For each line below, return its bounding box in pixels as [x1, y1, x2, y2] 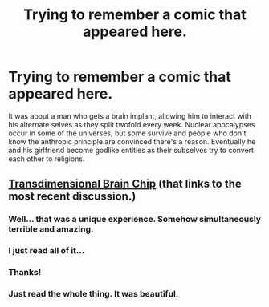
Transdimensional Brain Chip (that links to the [8, 177, 243, 191]
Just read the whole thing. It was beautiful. [8, 289, 179, 300]
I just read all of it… [8, 245, 85, 257]
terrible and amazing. [8, 224, 94, 235]
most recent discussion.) [8, 190, 137, 204]
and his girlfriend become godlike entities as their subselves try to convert [8, 145, 255, 155]
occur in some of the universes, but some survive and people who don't [8, 128, 247, 138]
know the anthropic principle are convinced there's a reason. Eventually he [8, 136, 256, 146]
